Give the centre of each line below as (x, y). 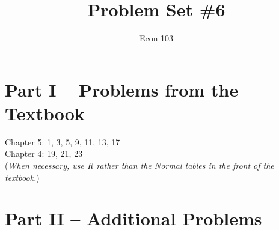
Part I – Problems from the (122, 89)
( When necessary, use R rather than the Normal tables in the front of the (139, 165)
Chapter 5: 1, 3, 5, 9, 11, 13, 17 (63, 141)
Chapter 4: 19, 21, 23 (44, 153)
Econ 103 (156, 38)
